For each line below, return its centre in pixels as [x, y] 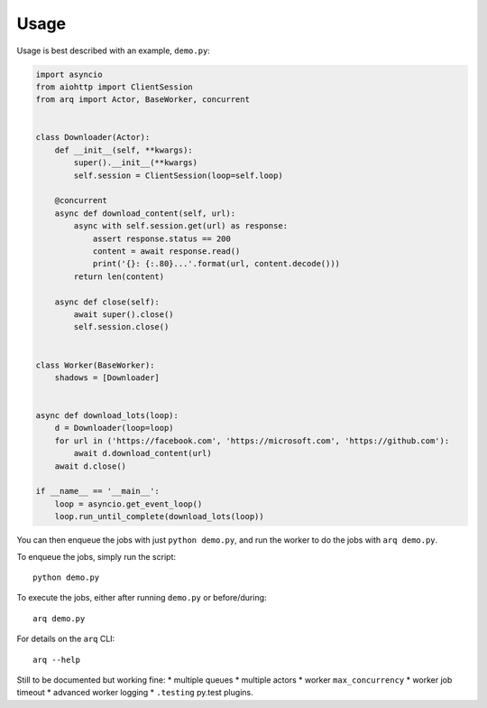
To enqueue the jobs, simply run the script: [96, 556]
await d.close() [90, 466]
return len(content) [119, 276]
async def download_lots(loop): [107, 416]
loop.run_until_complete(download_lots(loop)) [160, 517]
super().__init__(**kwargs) [136, 163]
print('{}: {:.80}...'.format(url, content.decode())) [216, 264]
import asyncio [69, 74]
